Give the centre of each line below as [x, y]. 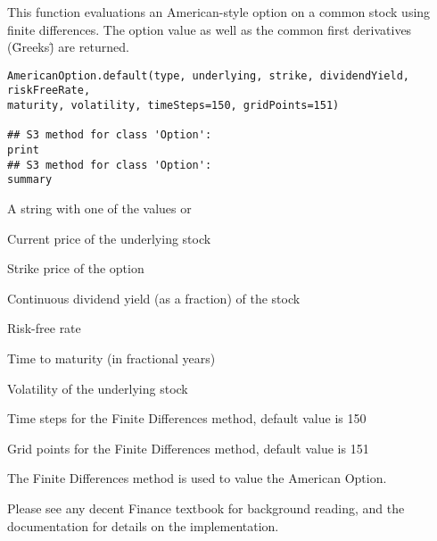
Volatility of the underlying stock [98, 388]
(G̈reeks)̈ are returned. [68, 47]
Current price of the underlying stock [109, 238]
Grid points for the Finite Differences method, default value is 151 [188, 448]
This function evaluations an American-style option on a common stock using [219, 12]
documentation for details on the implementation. [143, 525]
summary [30, 180]
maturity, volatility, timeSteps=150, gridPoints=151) [173, 106]
